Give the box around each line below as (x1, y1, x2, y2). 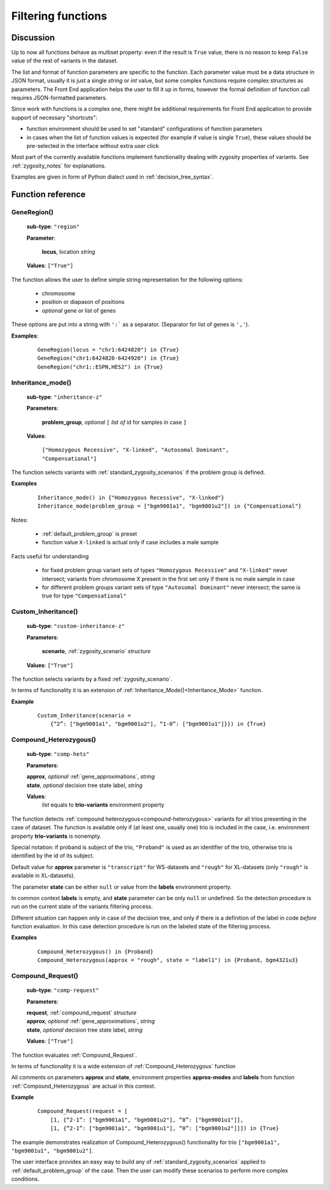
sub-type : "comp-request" (26, 986, 99, 994)
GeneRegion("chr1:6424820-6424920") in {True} (37, 355, 180, 362)
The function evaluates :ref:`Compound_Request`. (11, 1051, 137, 1059)
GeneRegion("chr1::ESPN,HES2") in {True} (37, 363, 163, 370)
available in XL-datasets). (11, 872, 76, 879)
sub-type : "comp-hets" (26, 750, 90, 758)
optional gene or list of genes (42, 306, 116, 314)
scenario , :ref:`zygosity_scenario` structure (42, 648, 151, 655)
